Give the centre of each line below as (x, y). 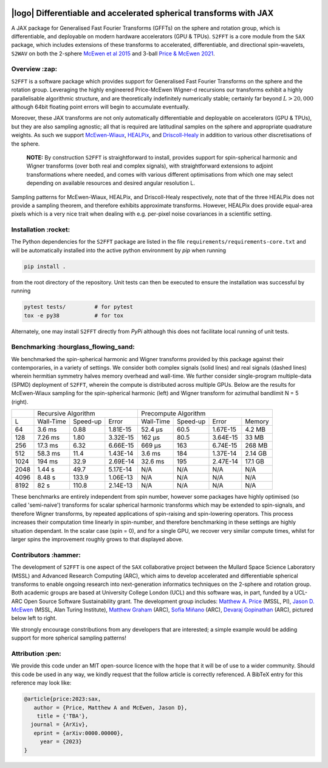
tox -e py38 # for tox (74, 315)
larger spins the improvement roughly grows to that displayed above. (97, 539)
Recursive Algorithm (66, 414)
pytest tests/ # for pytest (79, 307)
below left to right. (34, 618)
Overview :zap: (34, 69)
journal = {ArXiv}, (60, 724)
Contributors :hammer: (46, 555)
